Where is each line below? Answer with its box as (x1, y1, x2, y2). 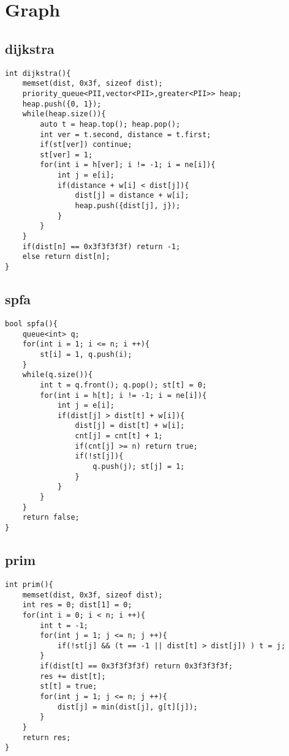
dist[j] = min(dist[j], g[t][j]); (57, 702, 198, 711)
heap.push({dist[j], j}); (75, 201, 181, 211)
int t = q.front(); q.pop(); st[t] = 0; (40, 380, 207, 389)
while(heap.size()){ (22, 110, 106, 119)
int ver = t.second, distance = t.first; (40, 130, 211, 139)
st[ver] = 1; (40, 150, 93, 159)
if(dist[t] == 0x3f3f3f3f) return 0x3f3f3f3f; (40, 662, 233, 671)
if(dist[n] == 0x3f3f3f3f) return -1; (22, 242, 181, 251)
